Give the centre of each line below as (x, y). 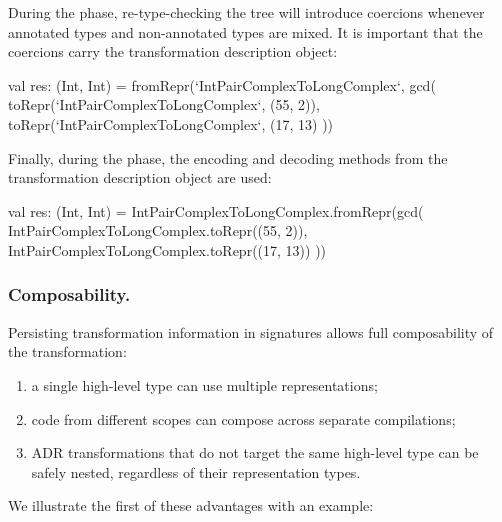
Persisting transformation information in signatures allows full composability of (251, 331)
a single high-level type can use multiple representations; (204, 384)
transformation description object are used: (140, 177)
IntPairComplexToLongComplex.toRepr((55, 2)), (158, 230)
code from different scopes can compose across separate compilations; (243, 418)
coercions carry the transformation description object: (173, 51)
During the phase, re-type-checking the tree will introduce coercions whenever (246, 12)
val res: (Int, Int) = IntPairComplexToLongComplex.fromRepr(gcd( (216, 210)
